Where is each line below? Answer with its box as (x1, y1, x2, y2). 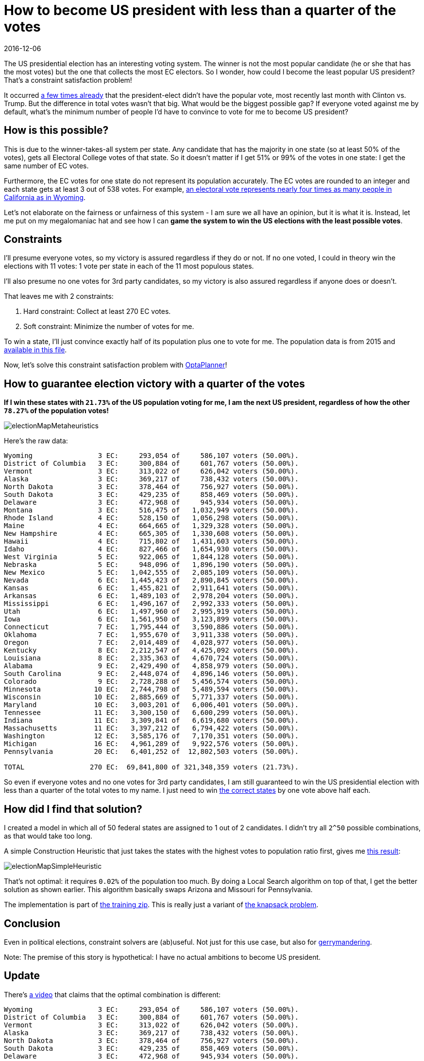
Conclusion (4, 917, 61, 930)
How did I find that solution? (4, 803, 142, 815)
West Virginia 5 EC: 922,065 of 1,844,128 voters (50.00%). (4, 553, 299, 561)
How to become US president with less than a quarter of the (4, 2, 396, 18)
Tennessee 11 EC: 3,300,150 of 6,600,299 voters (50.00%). (4, 709, 299, 717)
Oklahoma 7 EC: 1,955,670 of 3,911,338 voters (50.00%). (4, 631, 299, 639)
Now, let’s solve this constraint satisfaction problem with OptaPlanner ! (4, 361, 227, 369)
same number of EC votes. (4, 161, 89, 170)
